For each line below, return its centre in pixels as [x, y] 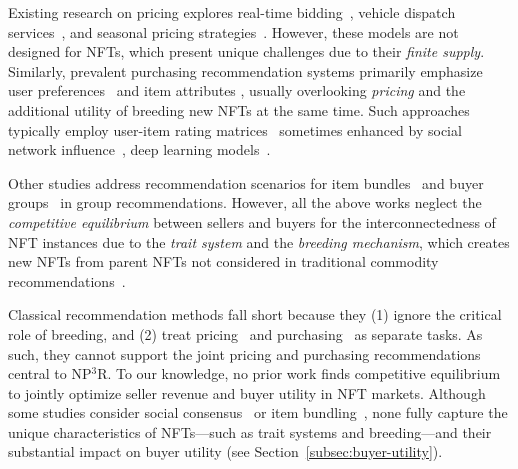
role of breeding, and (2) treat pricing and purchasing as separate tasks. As [245, 333]
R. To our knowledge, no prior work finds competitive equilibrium [299, 373]
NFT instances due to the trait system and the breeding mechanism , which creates [259, 241]
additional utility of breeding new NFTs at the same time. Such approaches [239, 109]
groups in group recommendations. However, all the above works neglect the [245, 202]
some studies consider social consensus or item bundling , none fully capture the [258, 412]
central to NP [50, 373]
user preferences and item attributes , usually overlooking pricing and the [237, 90]
